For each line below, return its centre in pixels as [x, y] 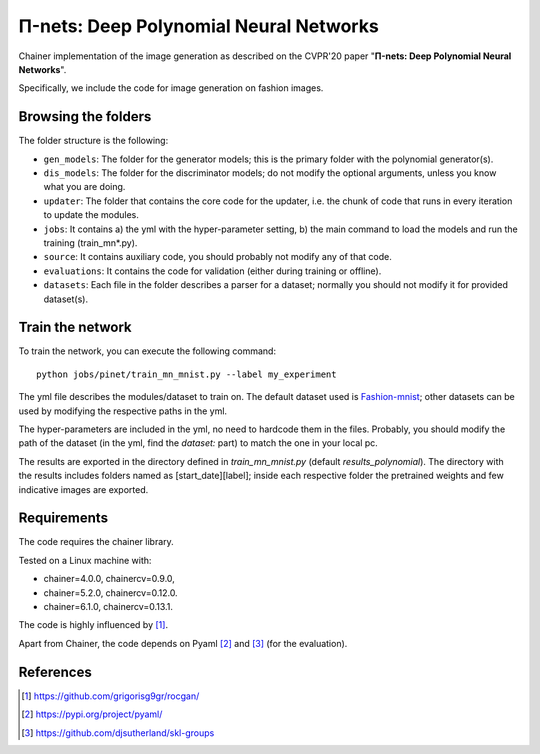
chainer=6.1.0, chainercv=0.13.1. [108, 607]
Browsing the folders [85, 116]
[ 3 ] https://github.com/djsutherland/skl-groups [118, 732]
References [55, 671]
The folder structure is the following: [93, 141]
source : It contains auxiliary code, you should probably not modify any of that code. [217, 257]
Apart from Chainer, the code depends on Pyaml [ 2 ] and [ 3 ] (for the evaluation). [183, 643]
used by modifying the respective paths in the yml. [123, 411]
